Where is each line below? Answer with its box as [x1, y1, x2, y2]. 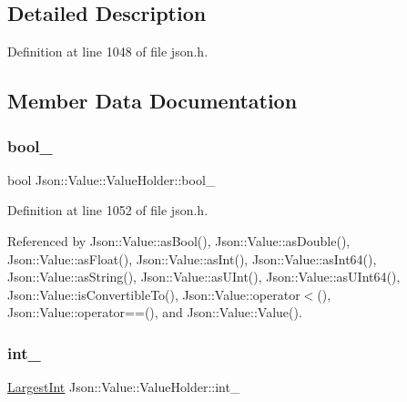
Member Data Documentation [7, 87, 298, 115]
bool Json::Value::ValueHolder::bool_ [7, 170, 216, 189]
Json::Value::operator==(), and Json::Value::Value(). [7, 303, 302, 322]
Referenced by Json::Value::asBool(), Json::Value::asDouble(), [7, 231, 351, 250]
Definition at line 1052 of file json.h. [7, 201, 209, 220]
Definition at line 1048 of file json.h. [7, 42, 209, 61]
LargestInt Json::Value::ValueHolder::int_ [7, 377, 240, 397]
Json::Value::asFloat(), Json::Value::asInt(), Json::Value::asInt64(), [7, 249, 377, 268]
